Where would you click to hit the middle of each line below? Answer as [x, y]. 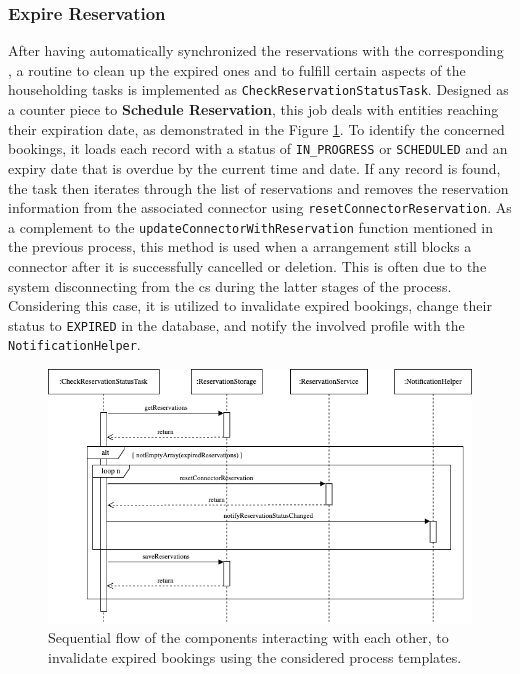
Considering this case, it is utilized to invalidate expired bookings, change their [250, 305]
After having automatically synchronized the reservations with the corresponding [256, 50]
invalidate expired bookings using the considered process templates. [255, 656]
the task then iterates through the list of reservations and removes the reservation [258, 187]
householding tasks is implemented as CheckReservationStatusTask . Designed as [258, 89]
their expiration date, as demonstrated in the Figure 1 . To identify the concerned [256, 128]
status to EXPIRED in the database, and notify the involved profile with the [236, 324]
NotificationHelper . [74, 344]
